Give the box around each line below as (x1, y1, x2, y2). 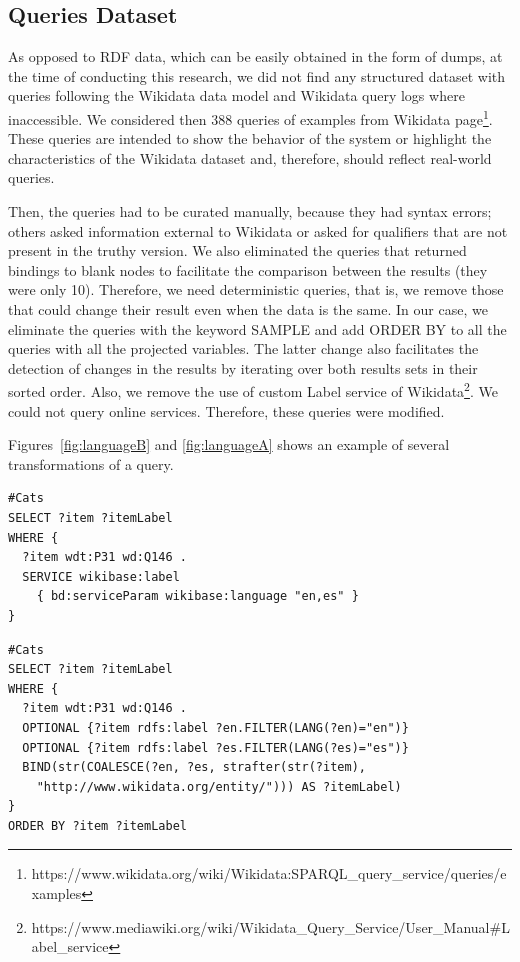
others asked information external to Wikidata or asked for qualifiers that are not (8, 220, 508, 241)
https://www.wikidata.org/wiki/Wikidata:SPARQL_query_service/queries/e (31, 863, 507, 884)
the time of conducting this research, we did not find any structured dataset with (8, 65, 506, 86)
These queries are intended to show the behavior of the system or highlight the (8, 128, 492, 149)
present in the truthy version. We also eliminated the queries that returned (8, 240, 467, 261)
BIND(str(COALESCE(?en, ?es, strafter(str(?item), (22, 760, 366, 775)
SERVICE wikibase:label (22, 569, 180, 584)
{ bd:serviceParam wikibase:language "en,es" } (36, 589, 359, 604)
